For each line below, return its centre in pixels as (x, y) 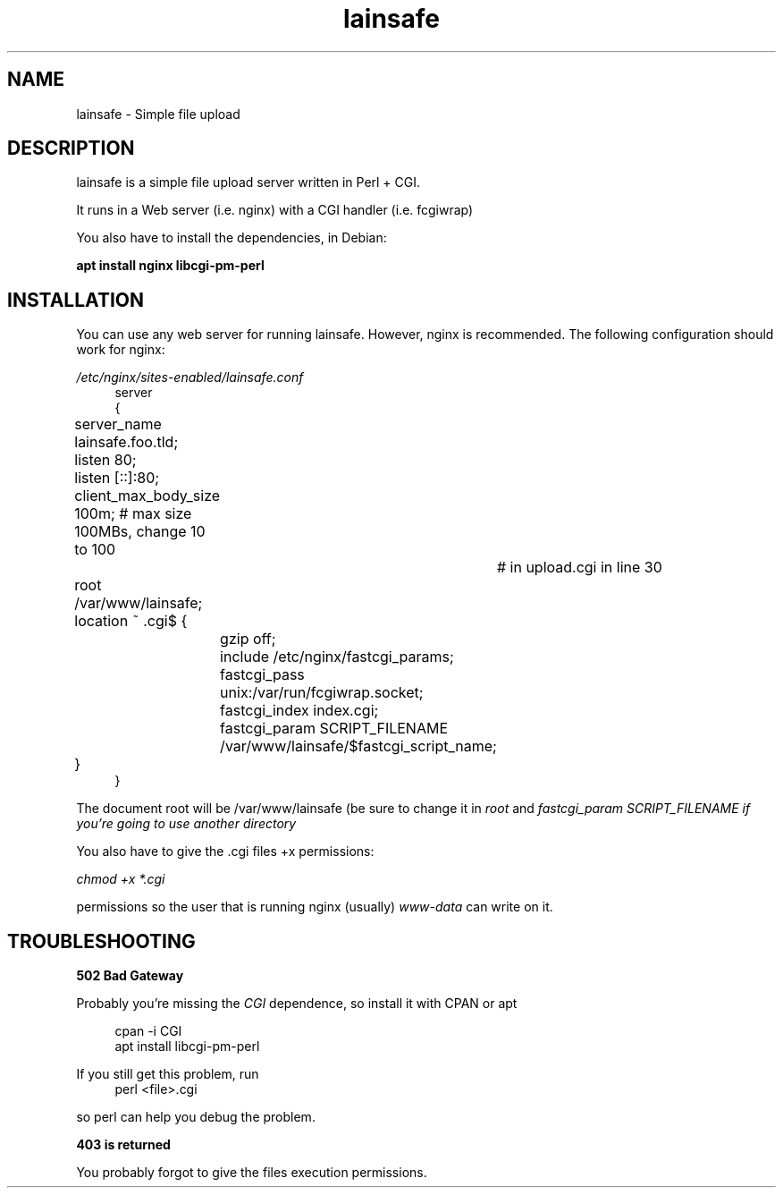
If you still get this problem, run (168, 1074)
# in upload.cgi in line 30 (579, 568)
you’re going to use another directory (186, 824)
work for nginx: (121, 350)
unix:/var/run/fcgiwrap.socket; (322, 693)
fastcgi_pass (262, 675)
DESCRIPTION (71, 148)
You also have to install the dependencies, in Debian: (232, 238)
